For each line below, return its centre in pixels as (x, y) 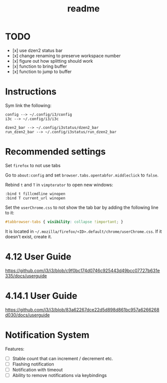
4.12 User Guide (38, 256)
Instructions (31, 92)
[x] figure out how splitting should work (53, 61)
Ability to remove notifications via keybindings (59, 375)
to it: (10, 212)
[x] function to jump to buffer (42, 71)
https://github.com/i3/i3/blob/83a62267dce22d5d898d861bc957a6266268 (82, 309)
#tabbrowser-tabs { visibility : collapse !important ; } (64, 222)
